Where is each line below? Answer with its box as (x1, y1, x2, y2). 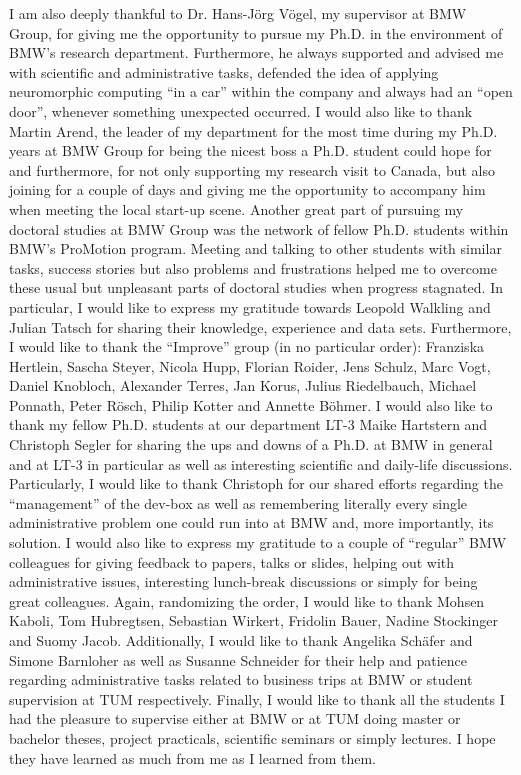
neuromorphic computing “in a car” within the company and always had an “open (9, 81, 513, 102)
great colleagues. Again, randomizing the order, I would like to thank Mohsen (9, 590, 485, 611)
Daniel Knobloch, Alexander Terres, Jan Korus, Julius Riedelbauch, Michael (9, 375, 477, 396)
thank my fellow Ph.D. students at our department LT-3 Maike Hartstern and (9, 414, 488, 435)
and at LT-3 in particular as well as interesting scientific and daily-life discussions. (9, 453, 513, 474)
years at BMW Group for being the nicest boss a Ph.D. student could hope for (9, 140, 492, 161)
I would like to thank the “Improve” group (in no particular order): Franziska (9, 336, 485, 357)
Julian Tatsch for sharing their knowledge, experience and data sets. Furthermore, (9, 316, 512, 337)
